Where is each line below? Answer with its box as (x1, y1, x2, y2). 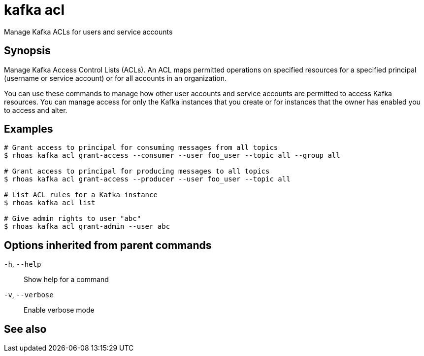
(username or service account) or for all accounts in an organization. (4, 73, 227, 82)
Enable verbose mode (24, 306, 95, 315)
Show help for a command (24, 275, 109, 284)
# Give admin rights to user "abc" (4, 214, 141, 223)
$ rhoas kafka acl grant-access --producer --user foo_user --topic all (4, 175, 291, 183)
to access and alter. (4, 106, 67, 114)
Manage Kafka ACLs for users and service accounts (4, 27, 173, 36)
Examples (4, 123, 53, 136)
